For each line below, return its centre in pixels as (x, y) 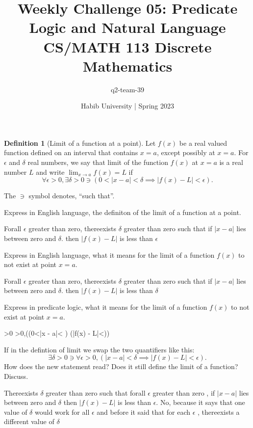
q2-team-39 (127, 89)
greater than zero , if (184, 392)
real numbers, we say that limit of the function (98, 162)
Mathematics (127, 66)
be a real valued (203, 143)
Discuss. (16, 376)
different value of (29, 421)
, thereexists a (219, 412)
